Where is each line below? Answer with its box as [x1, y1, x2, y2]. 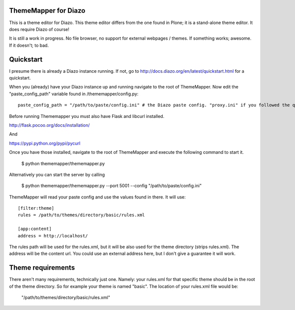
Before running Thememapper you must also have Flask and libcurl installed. [9, 113, 165, 119]
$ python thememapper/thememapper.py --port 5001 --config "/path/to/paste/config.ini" [21, 183, 202, 189]
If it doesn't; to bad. [9, 42, 49, 48]
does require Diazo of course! [9, 26, 70, 32]
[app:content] [18, 226, 52, 232]
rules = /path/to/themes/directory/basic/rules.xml [18, 212, 145, 218]
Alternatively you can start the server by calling [9, 171, 105, 177]
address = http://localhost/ [18, 233, 88, 238]
